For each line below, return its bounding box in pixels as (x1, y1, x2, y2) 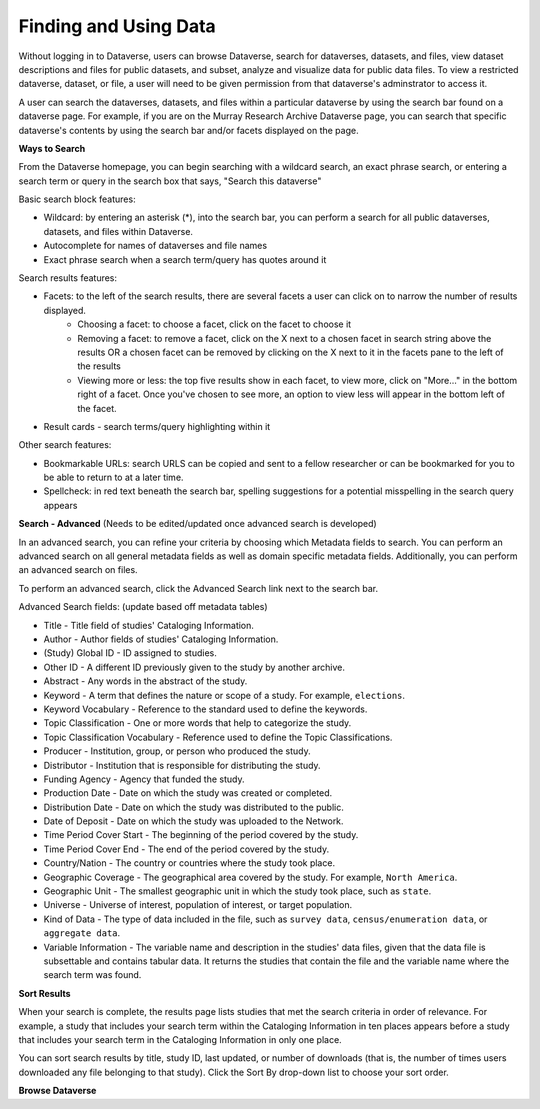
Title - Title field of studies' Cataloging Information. (43, 619, 255, 631)
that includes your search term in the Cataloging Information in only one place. (18, 1033, 342, 1045)
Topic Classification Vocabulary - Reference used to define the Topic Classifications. (43, 731, 393, 743)
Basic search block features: (18, 193, 136, 205)
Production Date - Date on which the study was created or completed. (43, 787, 333, 799)
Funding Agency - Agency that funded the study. (43, 773, 245, 785)
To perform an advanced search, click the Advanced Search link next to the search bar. (18, 582, 379, 594)
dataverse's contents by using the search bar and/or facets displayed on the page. (18, 124, 359, 136)
